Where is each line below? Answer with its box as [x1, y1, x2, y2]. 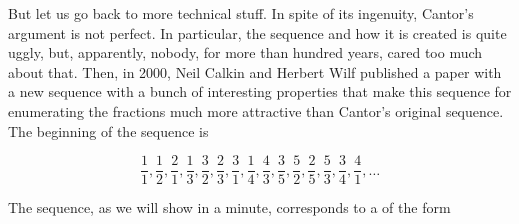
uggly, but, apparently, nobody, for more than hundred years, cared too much [8, 42, 483, 63]
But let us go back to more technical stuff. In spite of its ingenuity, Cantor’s [8, 3, 474, 23]
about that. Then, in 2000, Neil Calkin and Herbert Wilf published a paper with [8, 61, 502, 82]
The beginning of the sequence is [8, 120, 209, 141]
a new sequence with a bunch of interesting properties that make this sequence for [8, 81, 512, 102]
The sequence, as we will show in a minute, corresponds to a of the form [8, 197, 451, 218]
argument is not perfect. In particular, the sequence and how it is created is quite [8, 22, 507, 43]
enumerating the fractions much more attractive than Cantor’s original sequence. [8, 100, 504, 121]
